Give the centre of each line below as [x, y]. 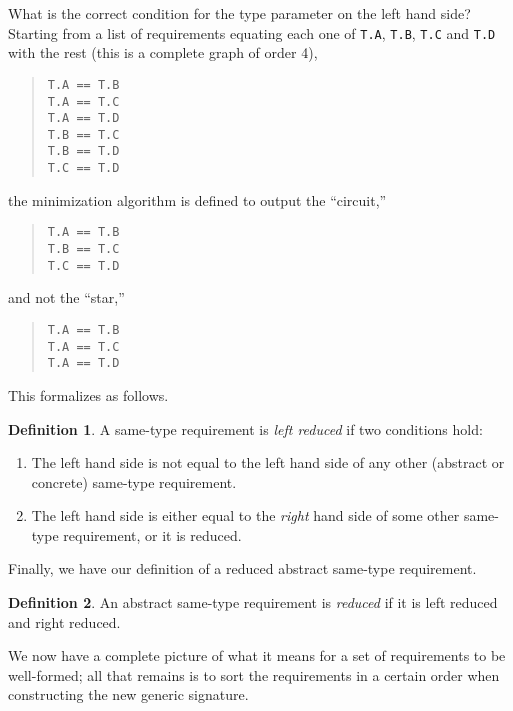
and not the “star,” [66, 297]
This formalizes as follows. [88, 394]
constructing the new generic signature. [128, 694]
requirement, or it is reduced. [152, 534]
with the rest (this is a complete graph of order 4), [163, 52]
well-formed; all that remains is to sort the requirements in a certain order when [254, 674]
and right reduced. [64, 621]
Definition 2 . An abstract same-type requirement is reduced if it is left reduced [253, 602]
